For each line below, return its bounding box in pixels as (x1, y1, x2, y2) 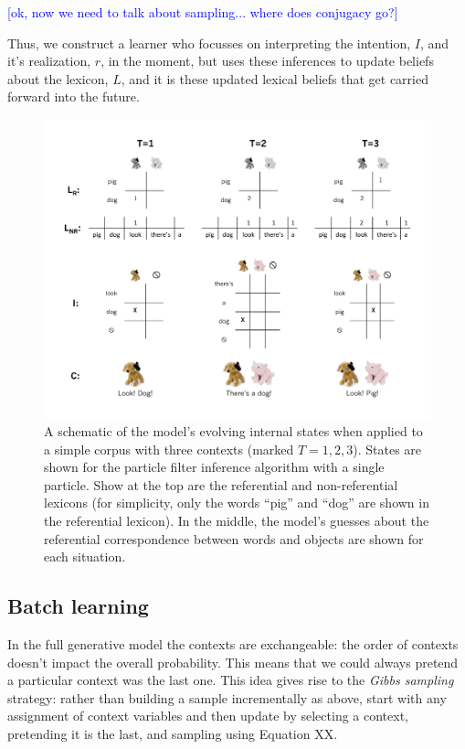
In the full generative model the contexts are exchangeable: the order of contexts (7, 635, 459, 654)
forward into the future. (7, 87, 140, 106)
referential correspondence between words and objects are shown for (44, 529, 424, 548)
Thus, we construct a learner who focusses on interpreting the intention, (7, 33, 411, 52)
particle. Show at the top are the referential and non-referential (44, 475, 398, 494)
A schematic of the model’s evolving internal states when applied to (44, 422, 423, 441)
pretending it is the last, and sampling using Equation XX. (7, 724, 338, 743)
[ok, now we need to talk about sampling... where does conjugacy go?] (7, 3, 398, 21)
